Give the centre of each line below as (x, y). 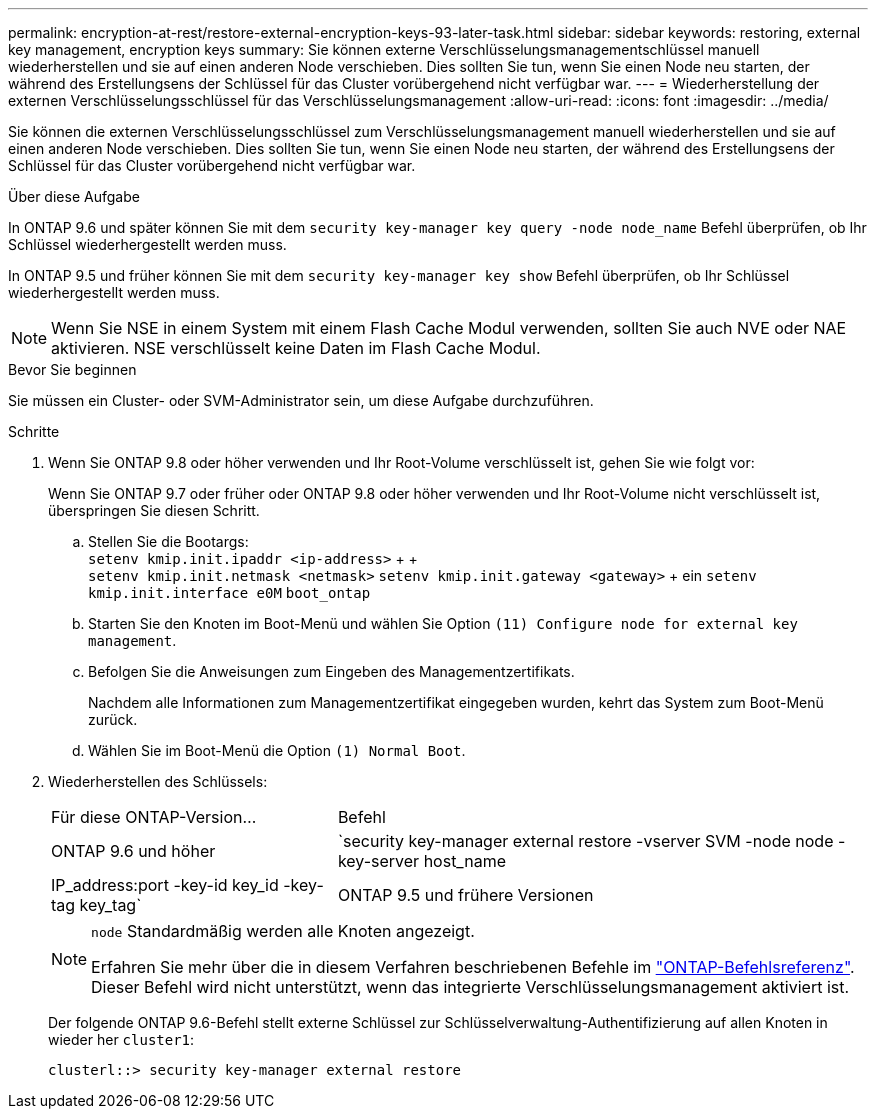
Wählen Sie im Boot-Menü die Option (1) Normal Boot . (277, 750)
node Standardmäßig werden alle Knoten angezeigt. (283, 931)
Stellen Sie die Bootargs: (168, 541)
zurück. (113, 719)
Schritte (34, 431)
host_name (464, 861)
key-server (378, 861)
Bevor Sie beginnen (72, 369)
